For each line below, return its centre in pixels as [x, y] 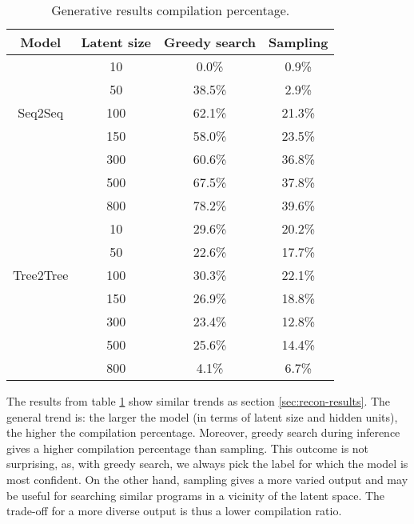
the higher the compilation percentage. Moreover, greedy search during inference [203, 432]
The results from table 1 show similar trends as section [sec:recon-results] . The [199, 401]
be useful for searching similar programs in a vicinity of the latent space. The [196, 495]
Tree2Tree [41, 275]
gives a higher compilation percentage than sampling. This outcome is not [188, 448]
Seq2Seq [41, 112]
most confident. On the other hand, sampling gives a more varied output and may [207, 479]
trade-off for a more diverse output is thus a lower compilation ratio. [174, 511]
